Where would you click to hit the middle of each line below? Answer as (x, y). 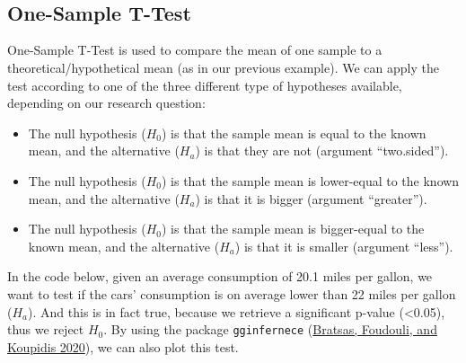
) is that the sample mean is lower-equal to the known (310, 180)
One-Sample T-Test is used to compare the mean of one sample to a (195, 50)
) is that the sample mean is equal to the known (294, 133)
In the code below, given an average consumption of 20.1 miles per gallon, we (220, 276)
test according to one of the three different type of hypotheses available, (205, 85)
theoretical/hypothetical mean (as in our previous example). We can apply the (223, 67)
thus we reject (46, 329)
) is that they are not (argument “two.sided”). (322, 151)
